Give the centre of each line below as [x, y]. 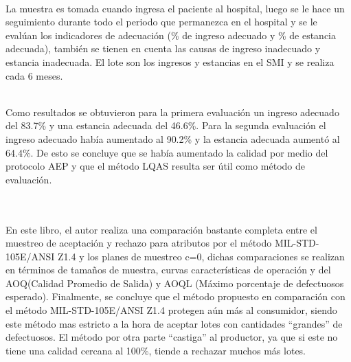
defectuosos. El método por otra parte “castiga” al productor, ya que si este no [172, 337]
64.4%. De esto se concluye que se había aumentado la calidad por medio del [167, 152]
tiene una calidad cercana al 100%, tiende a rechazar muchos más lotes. [156, 350]
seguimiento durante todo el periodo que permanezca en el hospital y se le [161, 22]
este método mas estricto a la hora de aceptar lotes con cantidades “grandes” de [174, 323]
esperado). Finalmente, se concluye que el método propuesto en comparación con [175, 296]
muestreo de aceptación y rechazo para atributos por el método [139, 243]
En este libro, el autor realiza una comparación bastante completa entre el [161, 229]
